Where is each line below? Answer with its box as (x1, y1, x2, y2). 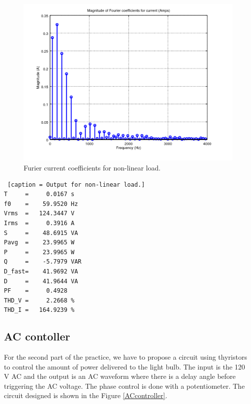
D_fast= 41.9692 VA (4, 268, 78, 275)
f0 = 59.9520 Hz (4, 200, 78, 207)
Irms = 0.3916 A (4, 219, 75, 227)
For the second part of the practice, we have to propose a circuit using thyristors (4, 352, 247, 362)
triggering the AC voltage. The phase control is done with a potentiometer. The (4, 380, 245, 391)
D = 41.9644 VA (4, 277, 78, 285)
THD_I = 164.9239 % (4, 306, 75, 314)
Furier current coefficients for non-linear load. (24, 163, 161, 172)
